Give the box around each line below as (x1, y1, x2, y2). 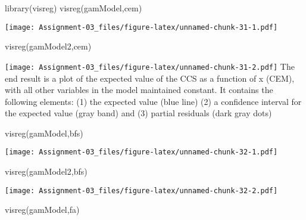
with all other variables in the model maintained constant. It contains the (5, 83, 273, 96)
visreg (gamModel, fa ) (5, 203, 80, 216)
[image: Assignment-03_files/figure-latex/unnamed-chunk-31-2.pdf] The (5, 60, 295, 72)
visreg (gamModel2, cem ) (5, 40, 92, 52)
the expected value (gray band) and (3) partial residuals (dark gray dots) (5, 107, 272, 119)
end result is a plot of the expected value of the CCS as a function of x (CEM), (5, 72, 295, 84)
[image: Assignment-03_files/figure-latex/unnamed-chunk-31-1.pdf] (5, 23, 278, 32)
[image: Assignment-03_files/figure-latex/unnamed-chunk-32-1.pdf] (5, 148, 278, 157)
